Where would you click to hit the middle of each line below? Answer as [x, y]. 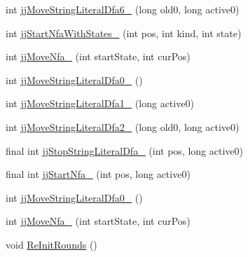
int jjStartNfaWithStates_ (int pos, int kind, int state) [124, 33]
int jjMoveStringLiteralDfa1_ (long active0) [100, 103]
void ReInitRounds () [51, 244]
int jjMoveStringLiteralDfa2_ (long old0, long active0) [123, 126]
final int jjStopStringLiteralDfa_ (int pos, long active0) [124, 150]
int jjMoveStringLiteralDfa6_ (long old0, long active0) [123, 9]
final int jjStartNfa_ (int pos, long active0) [98, 174]
